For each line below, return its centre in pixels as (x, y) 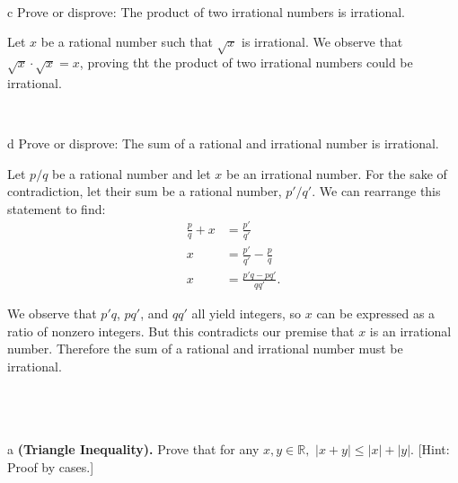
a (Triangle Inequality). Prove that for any (133, 449)
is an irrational (410, 331)
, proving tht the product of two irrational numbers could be (246, 62)
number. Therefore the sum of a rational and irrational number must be (205, 349)
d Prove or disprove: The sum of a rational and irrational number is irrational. (223, 143)
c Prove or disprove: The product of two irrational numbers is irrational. (206, 11)
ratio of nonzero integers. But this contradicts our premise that (181, 331)
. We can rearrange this (376, 191)
